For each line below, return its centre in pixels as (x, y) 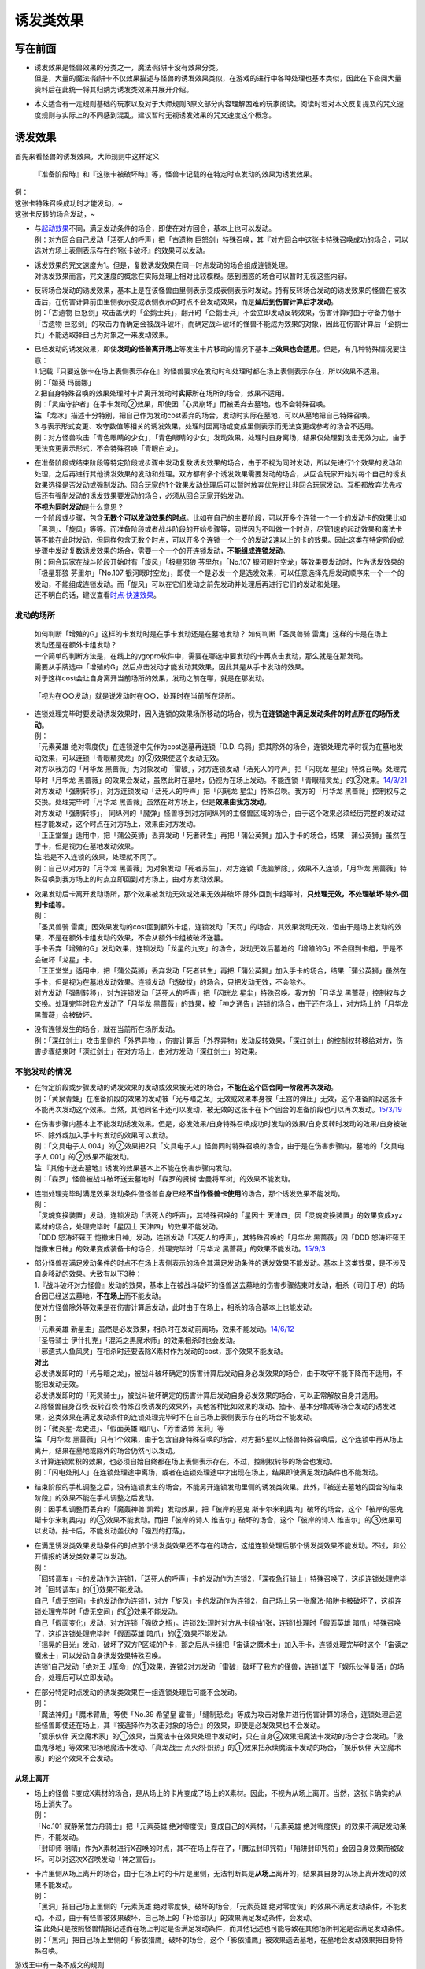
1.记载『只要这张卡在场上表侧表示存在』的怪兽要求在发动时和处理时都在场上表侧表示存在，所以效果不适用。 (209, 371)
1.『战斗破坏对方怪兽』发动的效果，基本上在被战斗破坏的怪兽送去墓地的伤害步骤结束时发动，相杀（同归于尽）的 (216, 1285)
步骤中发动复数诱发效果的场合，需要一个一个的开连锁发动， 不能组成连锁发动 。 (162, 551)
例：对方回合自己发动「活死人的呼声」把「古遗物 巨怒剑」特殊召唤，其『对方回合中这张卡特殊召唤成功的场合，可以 (221, 239)
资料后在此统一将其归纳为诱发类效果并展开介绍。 (113, 89)
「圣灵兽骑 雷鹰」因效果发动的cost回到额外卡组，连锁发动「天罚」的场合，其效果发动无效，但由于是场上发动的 (214, 926)
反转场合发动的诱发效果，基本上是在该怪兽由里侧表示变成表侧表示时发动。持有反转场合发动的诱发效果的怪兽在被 (217, 291)
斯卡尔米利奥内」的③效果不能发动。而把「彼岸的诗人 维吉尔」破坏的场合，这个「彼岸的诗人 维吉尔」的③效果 (214, 1519)
